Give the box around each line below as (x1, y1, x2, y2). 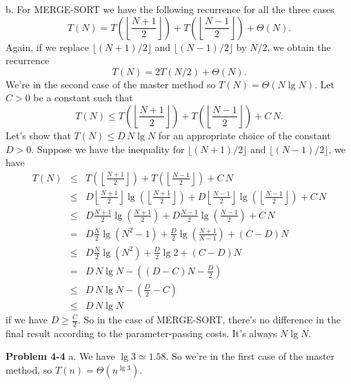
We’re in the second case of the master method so (6, 77, 216, 91)
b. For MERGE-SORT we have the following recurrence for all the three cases (6, 2, 334, 16)
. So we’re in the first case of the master (166, 349, 335, 363)
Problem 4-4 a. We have (6, 349, 115, 363)
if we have (6, 312, 48, 326)
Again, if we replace (6, 39, 89, 54)
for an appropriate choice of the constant (158, 128, 331, 142)
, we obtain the (267, 39, 331, 54)
